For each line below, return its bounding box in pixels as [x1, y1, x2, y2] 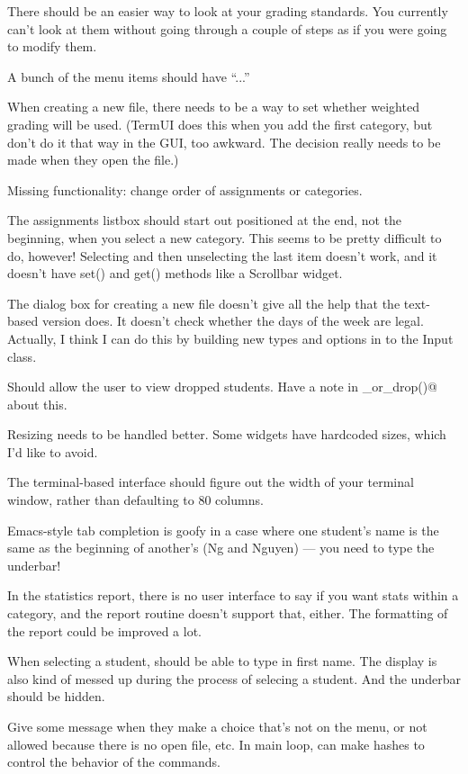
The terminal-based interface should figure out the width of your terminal [7, 472, 414, 491]
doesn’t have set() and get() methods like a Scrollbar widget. [7, 264, 343, 283]
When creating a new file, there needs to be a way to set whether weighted [7, 97, 419, 116]
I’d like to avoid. [7, 442, 98, 461]
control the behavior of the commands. [7, 752, 220, 771]
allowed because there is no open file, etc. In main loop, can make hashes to [7, 734, 425, 753]
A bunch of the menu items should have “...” [7, 67, 250, 85]
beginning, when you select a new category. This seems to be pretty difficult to [7, 228, 442, 247]
